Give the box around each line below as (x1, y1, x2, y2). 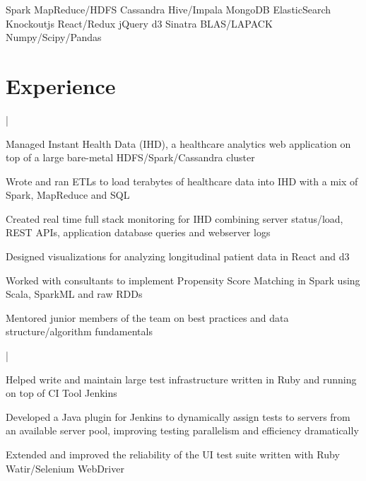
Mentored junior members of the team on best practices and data (6, 310, 289, 325)
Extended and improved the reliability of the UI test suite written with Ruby (6, 447, 340, 461)
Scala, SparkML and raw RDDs (6, 286, 143, 301)
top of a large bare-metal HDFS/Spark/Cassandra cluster (6, 150, 255, 165)
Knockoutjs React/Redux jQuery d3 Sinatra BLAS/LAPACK (6, 16, 273, 30)
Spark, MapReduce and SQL (6, 187, 130, 202)
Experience (6, 71, 116, 100)
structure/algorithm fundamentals (6, 324, 153, 339)
